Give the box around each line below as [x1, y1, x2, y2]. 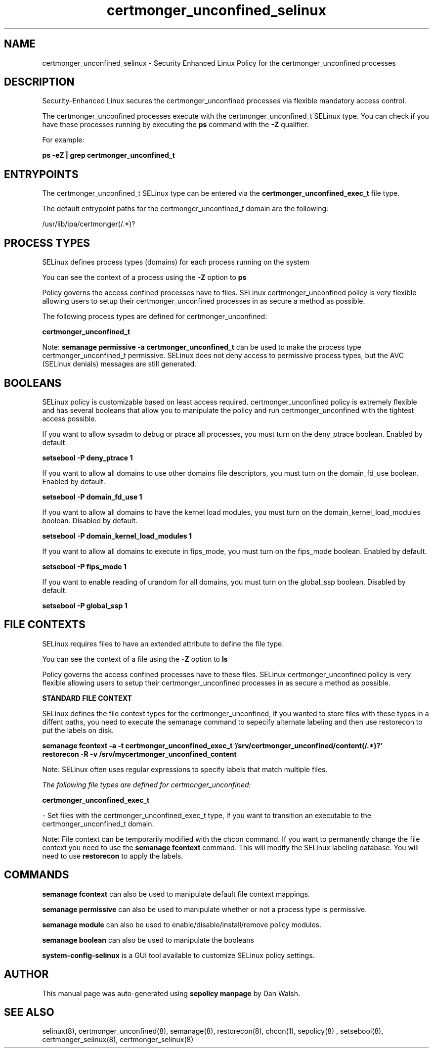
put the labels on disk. [42, 726, 114, 734]
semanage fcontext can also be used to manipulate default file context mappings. [42, 889, 310, 898]
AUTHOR [4, 968, 49, 981]
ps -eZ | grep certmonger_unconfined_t [42, 151, 175, 160]
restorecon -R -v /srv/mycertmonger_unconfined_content [42, 749, 237, 758]
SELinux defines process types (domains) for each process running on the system [42, 258, 310, 267]
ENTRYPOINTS [4, 168, 79, 181]
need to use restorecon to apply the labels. [42, 851, 183, 860]
